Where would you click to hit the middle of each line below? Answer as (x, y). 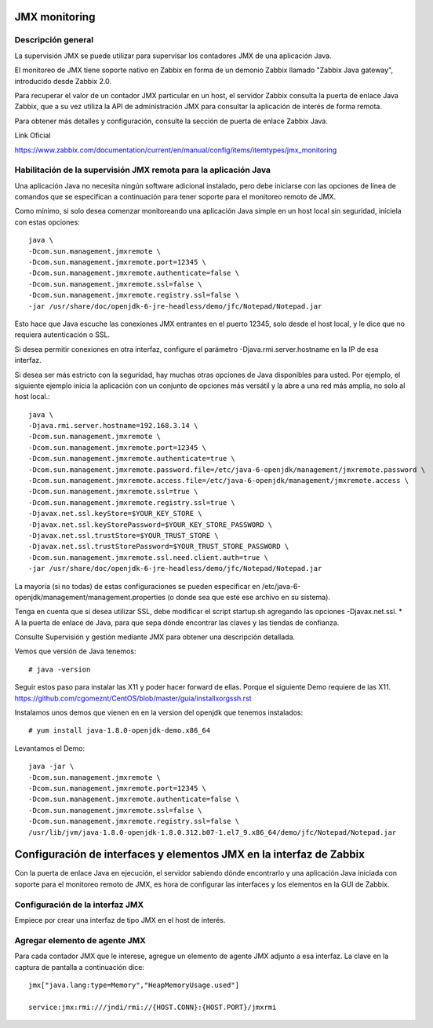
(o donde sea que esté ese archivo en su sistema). (249, 597)
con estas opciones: (47, 222)
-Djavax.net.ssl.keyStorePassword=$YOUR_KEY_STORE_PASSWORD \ (151, 525)
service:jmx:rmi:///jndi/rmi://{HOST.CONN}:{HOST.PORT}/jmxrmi (153, 1007)
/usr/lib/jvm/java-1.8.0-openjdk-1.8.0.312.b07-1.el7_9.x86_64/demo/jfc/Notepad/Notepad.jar (213, 832)
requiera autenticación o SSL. (62, 335)
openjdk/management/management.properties (90, 597)
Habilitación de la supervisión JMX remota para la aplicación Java (142, 170)
